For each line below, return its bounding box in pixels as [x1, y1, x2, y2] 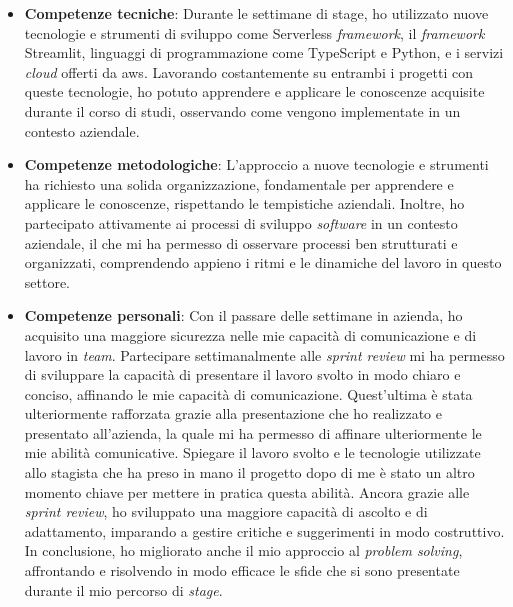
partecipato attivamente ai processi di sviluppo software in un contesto [24, 212, 458, 233]
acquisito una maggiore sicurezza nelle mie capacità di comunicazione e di [24, 324, 477, 345]
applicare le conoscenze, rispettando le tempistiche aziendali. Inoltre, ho [24, 193, 465, 214]
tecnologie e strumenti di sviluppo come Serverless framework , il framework [24, 22, 485, 43]
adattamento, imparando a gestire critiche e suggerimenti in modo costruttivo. [24, 520, 505, 541]
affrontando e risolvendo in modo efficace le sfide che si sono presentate [24, 560, 460, 581]
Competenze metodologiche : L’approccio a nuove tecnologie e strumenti [24, 154, 489, 175]
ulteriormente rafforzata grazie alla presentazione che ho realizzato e [24, 403, 442, 424]
